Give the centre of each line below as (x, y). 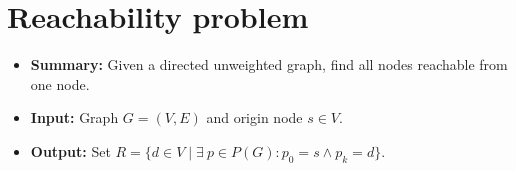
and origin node (254, 117)
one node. (60, 83)
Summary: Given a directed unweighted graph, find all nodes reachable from (269, 64)
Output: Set (70, 150)
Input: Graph (74, 117)
